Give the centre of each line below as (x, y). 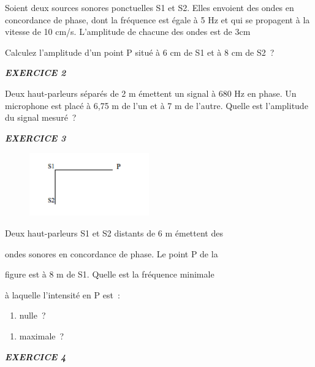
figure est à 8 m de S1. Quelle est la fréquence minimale (110, 274)
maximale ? (42, 336)
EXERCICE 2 (36, 73)
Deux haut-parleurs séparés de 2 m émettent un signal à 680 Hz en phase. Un (151, 93)
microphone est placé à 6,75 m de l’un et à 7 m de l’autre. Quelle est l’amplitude (157, 105)
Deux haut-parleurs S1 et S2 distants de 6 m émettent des (114, 233)
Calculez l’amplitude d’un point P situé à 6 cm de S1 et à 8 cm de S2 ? (140, 52)
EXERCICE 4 (36, 356)
